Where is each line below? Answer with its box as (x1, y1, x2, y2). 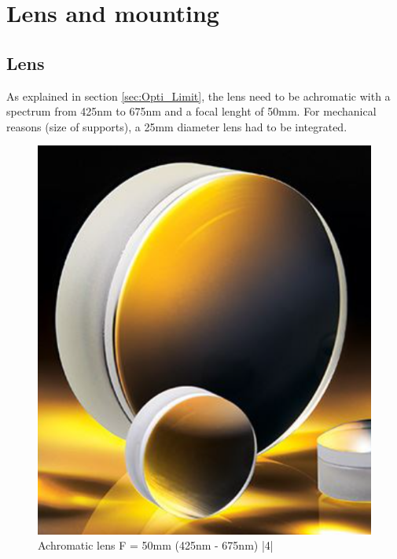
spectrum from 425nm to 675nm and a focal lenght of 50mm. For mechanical (6, 103, 377, 120)
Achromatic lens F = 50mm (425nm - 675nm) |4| (38, 537, 274, 553)
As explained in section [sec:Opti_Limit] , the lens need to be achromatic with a (6, 87, 391, 104)
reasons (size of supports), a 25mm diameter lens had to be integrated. (6, 118, 347, 134)
